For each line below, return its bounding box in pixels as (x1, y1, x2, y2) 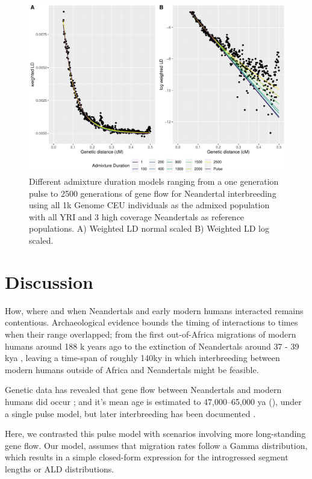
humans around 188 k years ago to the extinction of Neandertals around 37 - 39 (5, 339, 299, 352)
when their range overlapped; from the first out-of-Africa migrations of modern (5, 327, 296, 340)
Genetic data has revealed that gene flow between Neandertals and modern (5, 383, 282, 396)
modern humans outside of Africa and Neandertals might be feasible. (5, 363, 259, 375)
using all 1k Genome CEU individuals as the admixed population (29, 199, 270, 211)
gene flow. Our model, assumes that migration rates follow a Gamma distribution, (5, 439, 308, 451)
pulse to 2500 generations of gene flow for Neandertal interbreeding (29, 187, 276, 199)
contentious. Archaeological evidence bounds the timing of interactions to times (5, 316, 298, 329)
